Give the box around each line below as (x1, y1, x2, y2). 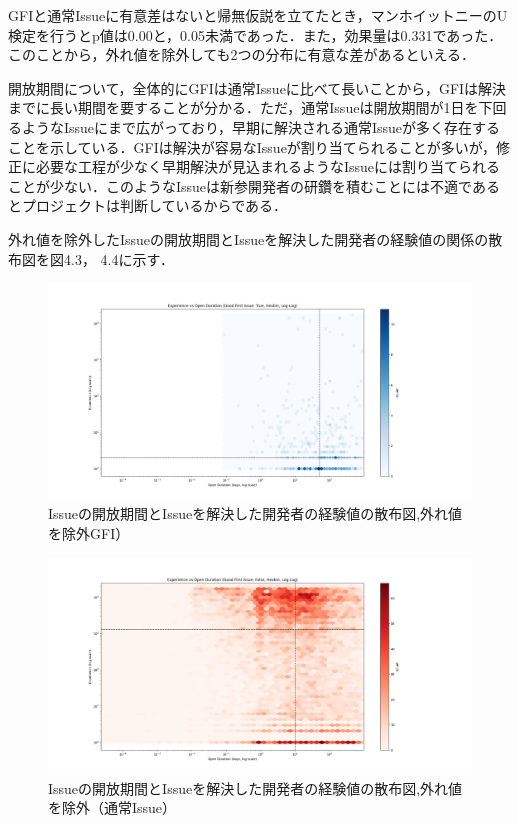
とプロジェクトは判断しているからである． (8, 195, 288, 216)
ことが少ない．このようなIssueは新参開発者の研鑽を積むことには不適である (8, 175, 500, 196)
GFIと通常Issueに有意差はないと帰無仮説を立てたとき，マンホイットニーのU (8, 5, 508, 25)
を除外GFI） (48, 522, 130, 543)
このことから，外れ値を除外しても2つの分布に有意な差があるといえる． (8, 44, 476, 65)
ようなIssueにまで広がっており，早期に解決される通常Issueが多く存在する (21, 116, 501, 137)
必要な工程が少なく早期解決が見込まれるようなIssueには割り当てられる (35, 156, 501, 177)
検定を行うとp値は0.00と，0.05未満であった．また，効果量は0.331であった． (8, 24, 503, 45)
